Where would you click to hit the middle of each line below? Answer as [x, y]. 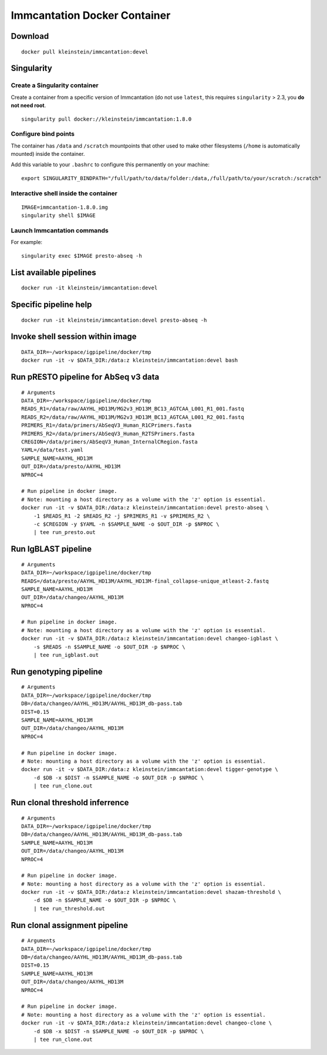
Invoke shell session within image [74, 337]
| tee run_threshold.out [69, 908]
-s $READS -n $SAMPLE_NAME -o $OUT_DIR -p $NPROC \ [109, 647]
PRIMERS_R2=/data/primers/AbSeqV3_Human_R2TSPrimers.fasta [108, 433]
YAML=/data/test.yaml [52, 450]
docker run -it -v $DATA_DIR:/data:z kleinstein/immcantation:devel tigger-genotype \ [150, 769]
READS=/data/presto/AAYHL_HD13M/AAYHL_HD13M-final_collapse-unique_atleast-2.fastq [145, 581]
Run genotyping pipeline [57, 671]
